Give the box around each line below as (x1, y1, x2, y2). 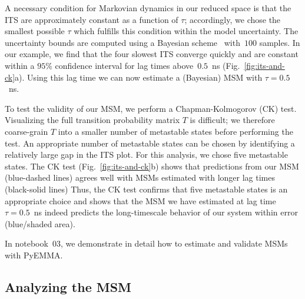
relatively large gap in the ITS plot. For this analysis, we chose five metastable (5, 148, 288, 161)
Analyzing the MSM (5, 277, 132, 295)
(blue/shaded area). (5, 217, 75, 230)
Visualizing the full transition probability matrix (5, 114, 180, 126)
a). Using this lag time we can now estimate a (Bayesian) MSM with (15, 71, 263, 83)
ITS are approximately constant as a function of (5, 13, 178, 25)
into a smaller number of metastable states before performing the (58, 125, 293, 137)
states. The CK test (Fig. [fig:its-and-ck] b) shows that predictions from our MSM (5, 160, 299, 172)
